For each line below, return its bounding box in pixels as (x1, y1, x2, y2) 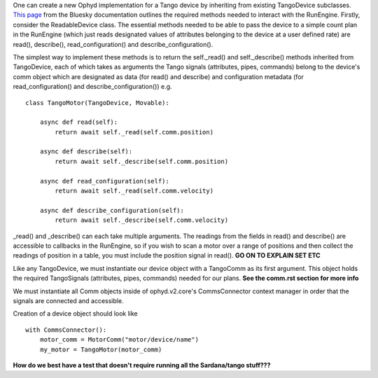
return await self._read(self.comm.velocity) (55, 187, 213, 195)
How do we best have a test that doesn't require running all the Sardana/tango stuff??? (13, 360, 271, 369)
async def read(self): (39, 118, 118, 126)
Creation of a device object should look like (13, 309, 138, 318)
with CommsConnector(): (25, 325, 107, 334)
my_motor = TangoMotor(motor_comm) (39, 345, 162, 353)
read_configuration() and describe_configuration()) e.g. (13, 83, 172, 91)
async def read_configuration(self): (39, 177, 169, 185)
